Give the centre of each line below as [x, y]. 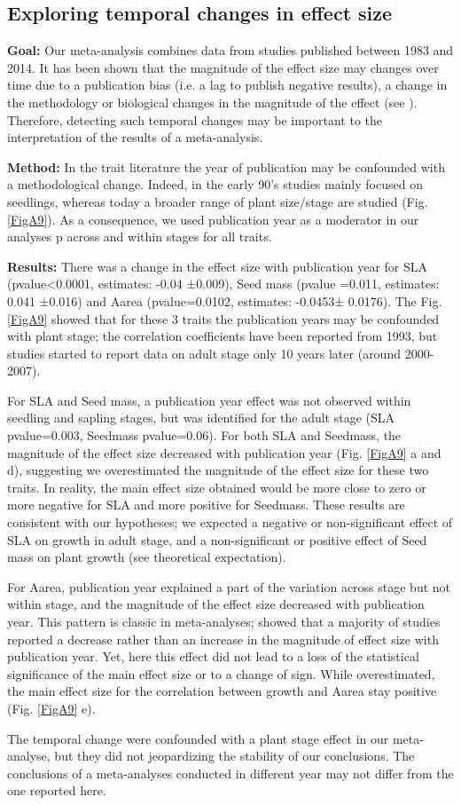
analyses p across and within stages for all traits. [140, 237]
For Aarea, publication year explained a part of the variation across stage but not [229, 586]
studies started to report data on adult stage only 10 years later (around [204, 353]
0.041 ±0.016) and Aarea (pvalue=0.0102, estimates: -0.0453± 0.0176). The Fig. [225, 300]
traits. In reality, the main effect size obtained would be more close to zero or [217, 487]
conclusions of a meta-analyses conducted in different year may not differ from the [230, 773]
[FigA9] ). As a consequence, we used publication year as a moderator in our [213, 219]
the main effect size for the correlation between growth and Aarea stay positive [222, 691]
